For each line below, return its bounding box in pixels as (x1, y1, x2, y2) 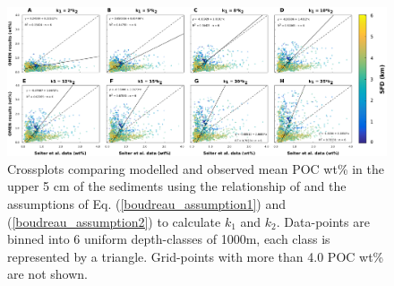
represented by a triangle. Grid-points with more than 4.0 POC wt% (7, 247, 384, 265)
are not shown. (7, 264, 88, 283)
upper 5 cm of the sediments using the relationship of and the (7, 177, 347, 195)
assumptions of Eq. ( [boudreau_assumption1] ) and (7, 194, 287, 212)
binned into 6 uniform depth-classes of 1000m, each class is (7, 230, 330, 248)
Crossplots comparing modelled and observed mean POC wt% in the (7, 159, 384, 178)
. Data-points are (276, 212, 370, 230)
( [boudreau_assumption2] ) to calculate (7, 212, 221, 230)
